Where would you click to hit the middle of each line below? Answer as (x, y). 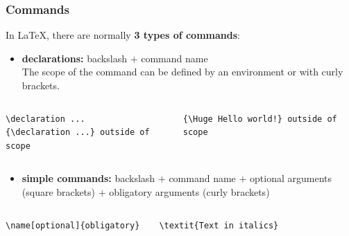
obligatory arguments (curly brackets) (189, 191)
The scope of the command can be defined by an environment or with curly (182, 72)
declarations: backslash (74, 58)
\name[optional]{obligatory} (73, 225)
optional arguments (291, 178)
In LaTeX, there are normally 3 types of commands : (123, 35)
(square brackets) (59, 191)
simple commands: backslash (88, 178)
